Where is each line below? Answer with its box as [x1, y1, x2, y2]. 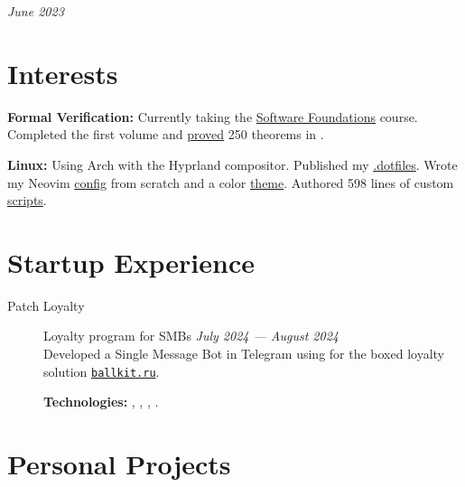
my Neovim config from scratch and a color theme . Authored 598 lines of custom [7, 173, 454, 192]
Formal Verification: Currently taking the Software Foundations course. [7, 107, 418, 126]
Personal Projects [7, 445, 231, 482]
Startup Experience [7, 243, 255, 280]
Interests [7, 54, 118, 91]
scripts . [7, 191, 47, 210]
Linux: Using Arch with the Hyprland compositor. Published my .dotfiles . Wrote [7, 155, 458, 173]
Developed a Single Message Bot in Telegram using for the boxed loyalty [43, 344, 445, 362]
